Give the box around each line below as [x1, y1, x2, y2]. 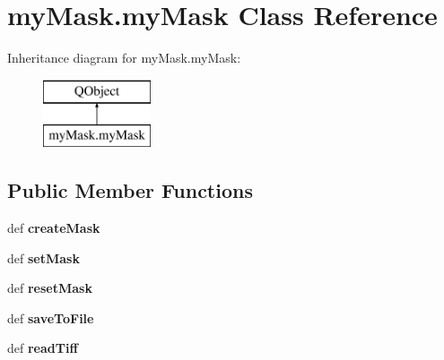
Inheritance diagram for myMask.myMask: [7, 48, 241, 67]
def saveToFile [7, 308, 94, 327]
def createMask [7, 219, 100, 237]
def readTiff [7, 339, 78, 357]
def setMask [7, 248, 80, 267]
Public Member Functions [7, 176, 253, 204]
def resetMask [7, 279, 92, 297]
